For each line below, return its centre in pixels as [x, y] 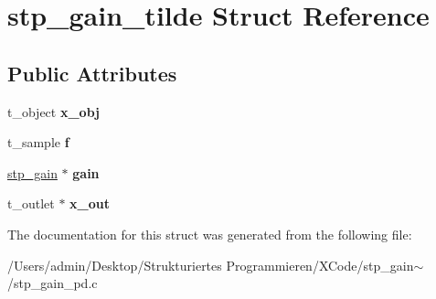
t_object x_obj [53, 111]
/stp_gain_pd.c [53, 283]
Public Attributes [92, 73]
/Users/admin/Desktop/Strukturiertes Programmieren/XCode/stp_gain [211, 265]
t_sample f [38, 142]
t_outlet [31, 203]
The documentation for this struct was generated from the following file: [210, 234]
